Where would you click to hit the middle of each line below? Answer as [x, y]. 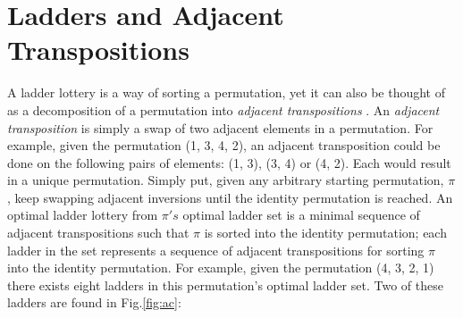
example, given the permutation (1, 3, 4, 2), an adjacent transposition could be [224, 145]
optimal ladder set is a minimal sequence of [301, 215]
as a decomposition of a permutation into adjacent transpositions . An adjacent [223, 109]
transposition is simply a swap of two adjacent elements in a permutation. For [220, 127]
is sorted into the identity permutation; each [325, 233]
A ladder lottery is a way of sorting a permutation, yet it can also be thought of [226, 92]
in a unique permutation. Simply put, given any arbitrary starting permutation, [226, 180]
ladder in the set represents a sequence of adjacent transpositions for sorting [216, 250]
